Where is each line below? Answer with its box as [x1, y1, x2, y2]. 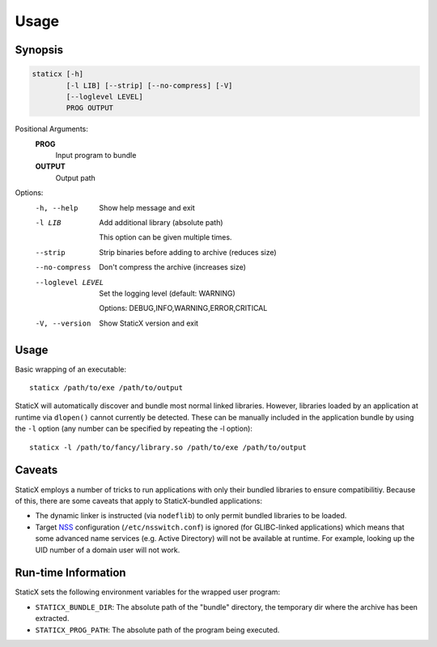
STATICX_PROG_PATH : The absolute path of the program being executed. [35, 624, 280, 635]
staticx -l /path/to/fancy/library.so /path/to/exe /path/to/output [29, 442, 307, 452]
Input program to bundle [55, 151, 137, 160]
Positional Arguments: [15, 124, 88, 134]
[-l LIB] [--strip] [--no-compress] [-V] [66, 81, 233, 90]
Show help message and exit [99, 202, 195, 212]
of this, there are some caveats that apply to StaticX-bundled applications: [15, 496, 263, 505]
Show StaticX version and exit [99, 318, 198, 328]
